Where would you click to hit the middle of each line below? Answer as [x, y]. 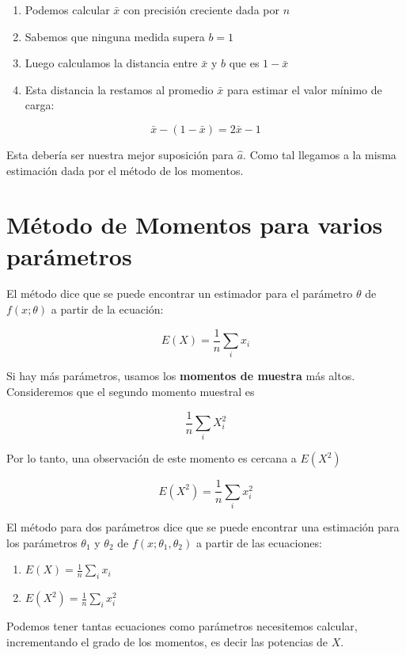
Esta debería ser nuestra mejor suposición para [120, 154]
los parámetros [42, 542]
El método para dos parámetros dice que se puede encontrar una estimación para [203, 527]
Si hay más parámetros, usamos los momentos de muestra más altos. [181, 376]
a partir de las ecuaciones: [259, 542]
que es [244, 63]
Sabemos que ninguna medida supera [115, 36]
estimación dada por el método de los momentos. [125, 170]
